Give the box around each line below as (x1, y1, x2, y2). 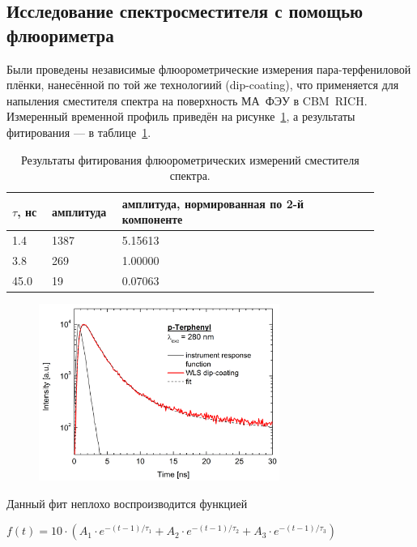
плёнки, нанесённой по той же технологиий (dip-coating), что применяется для (6, 76, 399, 93)
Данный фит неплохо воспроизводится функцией (6, 494, 248, 511)
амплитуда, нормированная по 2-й (121, 194, 304, 212)
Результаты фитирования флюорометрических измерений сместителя (20, 151, 360, 168)
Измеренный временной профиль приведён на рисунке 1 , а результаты (6, 108, 355, 125)
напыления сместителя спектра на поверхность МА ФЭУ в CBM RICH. (6, 92, 368, 109)
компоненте (121, 211, 183, 228)
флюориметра (6, 22, 114, 47)
